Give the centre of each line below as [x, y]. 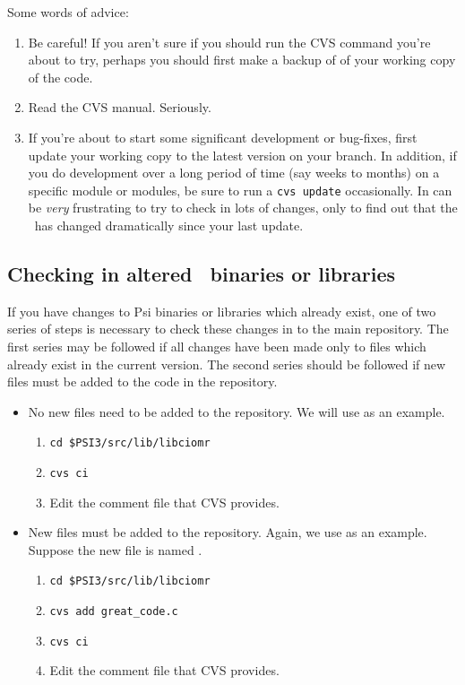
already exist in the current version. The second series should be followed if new [227, 364]
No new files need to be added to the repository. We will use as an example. [237, 411]
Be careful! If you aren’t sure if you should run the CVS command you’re [229, 42]
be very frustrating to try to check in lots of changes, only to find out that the [243, 208]
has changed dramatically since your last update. [169, 225]
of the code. [60, 77]
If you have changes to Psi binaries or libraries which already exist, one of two [222, 311]
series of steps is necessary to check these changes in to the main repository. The [228, 329]
